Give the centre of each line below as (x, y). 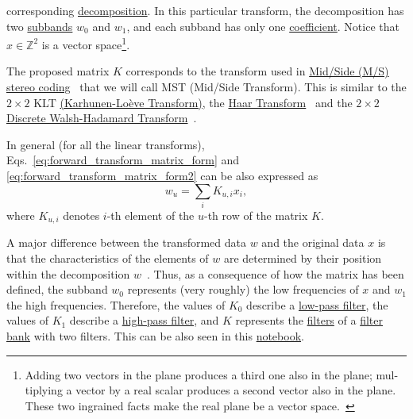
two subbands (40, 26)
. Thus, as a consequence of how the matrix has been (275, 273)
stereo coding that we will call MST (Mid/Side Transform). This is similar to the (206, 87)
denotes (81, 215)
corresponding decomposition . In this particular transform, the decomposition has (205, 10)
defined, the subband (57, 289)
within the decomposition (68, 273)
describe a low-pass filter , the (317, 304)
